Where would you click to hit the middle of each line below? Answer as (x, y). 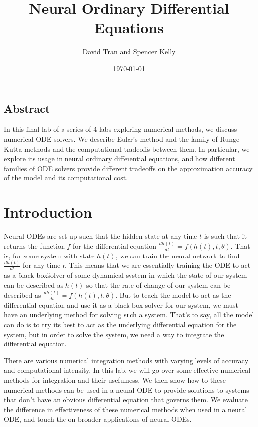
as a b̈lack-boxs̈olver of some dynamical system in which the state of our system (126, 275)
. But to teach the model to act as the (173, 295)
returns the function (34, 245)
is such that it (225, 236)
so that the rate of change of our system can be (159, 285)
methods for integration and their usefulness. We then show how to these (115, 380)
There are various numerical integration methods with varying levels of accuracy (126, 360)
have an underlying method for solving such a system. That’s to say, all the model (129, 314)
